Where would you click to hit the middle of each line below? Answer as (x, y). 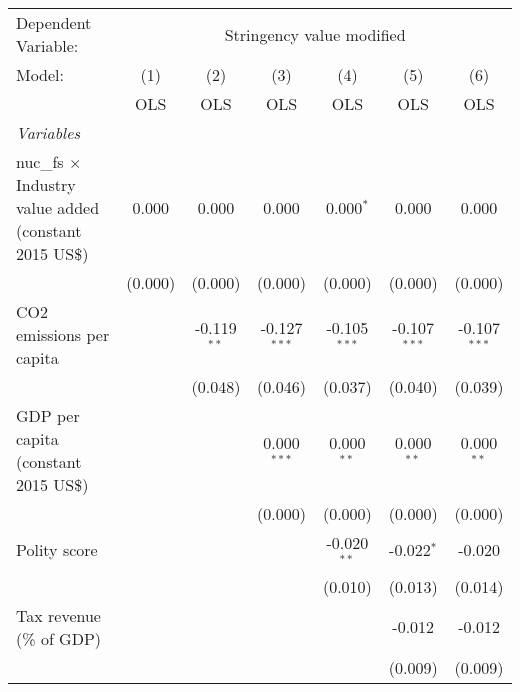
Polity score (57, 550)
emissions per (63, 334)
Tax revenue (58, 615)
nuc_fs (40, 161)
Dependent (54, 22)
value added (58, 207)
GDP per (48, 415)
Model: (40, 74)
